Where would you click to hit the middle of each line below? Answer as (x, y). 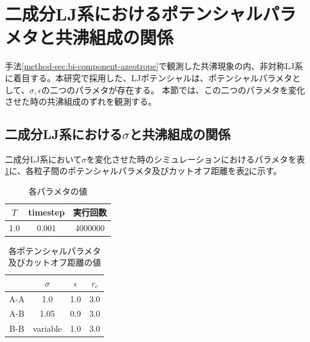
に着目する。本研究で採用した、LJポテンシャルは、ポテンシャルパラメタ (149, 77)
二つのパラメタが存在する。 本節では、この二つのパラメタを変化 (177, 89)
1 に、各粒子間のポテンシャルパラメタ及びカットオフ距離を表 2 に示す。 (143, 171)
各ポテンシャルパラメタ (54, 250)
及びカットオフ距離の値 (54, 262)
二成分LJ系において (43, 159)
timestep (46, 212)
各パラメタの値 (58, 191)
